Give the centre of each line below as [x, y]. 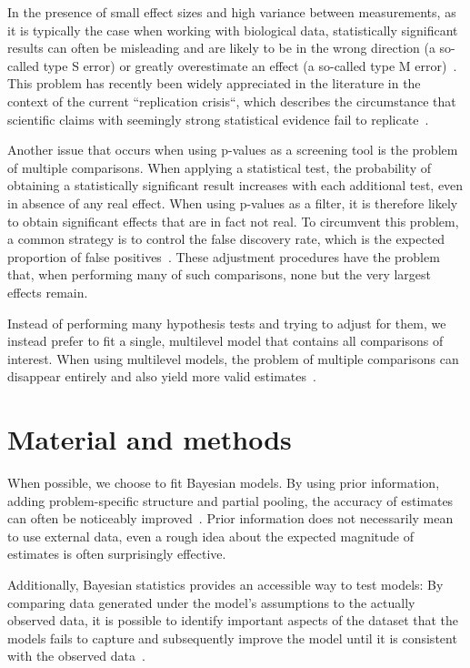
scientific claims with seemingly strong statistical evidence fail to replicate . [218, 119]
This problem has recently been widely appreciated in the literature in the [214, 83]
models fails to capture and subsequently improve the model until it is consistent [232, 638]
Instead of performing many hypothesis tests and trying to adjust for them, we [227, 323]
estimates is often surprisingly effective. [117, 554]
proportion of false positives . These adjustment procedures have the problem [224, 256]
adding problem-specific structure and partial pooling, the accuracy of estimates [230, 500]
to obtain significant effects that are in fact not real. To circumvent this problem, [233, 221]
